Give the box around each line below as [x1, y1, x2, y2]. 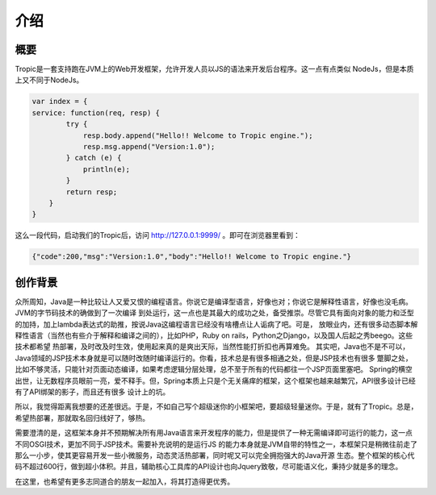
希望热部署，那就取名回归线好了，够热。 [15, 413, 149, 422]
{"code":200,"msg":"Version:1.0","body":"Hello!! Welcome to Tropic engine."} [31, 252, 351, 261]
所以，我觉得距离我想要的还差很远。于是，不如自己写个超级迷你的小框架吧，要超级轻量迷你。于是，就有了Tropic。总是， [15, 401, 418, 411]
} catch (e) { [65, 153, 122, 163]
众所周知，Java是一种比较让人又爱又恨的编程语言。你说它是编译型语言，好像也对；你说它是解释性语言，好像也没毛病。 [15, 297, 413, 306]
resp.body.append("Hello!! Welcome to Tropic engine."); [82, 131, 313, 140]
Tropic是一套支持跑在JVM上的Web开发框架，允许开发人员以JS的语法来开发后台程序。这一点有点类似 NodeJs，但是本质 [15, 64, 414, 74]
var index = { [31, 97, 88, 106]
